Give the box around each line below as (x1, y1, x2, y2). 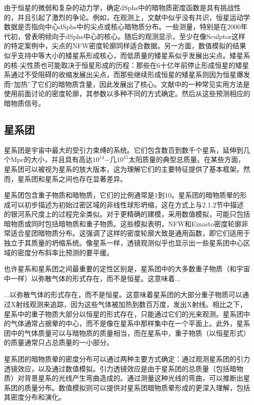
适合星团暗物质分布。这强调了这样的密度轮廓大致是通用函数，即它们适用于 (10, 228, 250, 238)
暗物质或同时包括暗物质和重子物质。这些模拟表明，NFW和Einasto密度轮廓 (4, 218, 242, 228)
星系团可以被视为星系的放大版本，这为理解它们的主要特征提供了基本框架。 (4, 163, 243, 174)
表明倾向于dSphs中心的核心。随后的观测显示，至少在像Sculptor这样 (31, 31, 246, 41)
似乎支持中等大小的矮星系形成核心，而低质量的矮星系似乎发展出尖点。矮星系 (4, 50, 250, 60)
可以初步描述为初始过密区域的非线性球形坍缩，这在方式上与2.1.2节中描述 (10, 199, 244, 209)
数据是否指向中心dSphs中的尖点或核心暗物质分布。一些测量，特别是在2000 (4, 21, 241, 32)
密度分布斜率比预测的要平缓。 (17, 247, 113, 257)
